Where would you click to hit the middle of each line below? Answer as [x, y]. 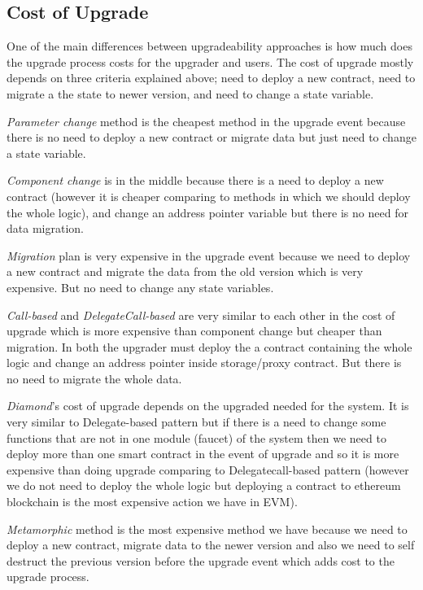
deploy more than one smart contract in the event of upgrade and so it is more [203, 454]
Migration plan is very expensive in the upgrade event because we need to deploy [209, 255]
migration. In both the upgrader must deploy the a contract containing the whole [209, 346]
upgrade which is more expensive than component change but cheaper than [194, 331]
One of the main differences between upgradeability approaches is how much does [209, 46]
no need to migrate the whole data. [94, 378]
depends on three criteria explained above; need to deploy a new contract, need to [211, 78]
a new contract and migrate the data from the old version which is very [185, 271]
